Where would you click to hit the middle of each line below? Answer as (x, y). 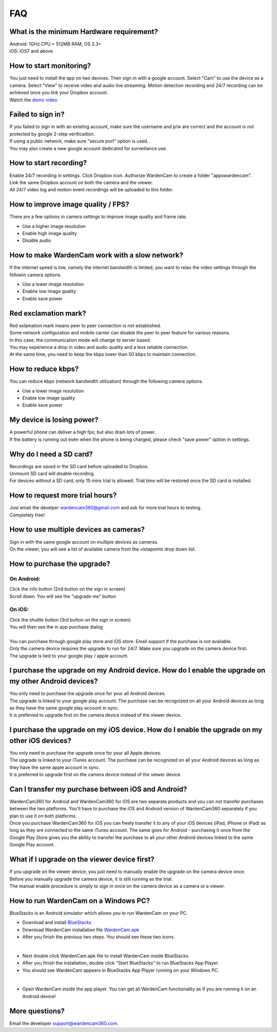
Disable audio (37, 241)
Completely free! (27, 515)
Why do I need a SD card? (51, 454)
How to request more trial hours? (63, 496)
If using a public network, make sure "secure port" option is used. (79, 141)
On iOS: (19, 610)
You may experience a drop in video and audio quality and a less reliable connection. (99, 347)
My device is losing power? (54, 420)
